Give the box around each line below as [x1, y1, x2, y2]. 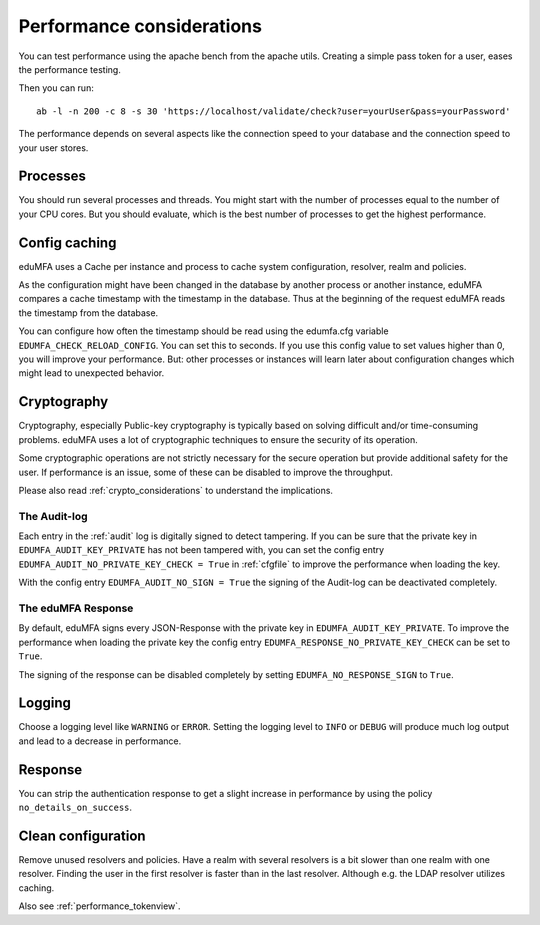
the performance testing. [18, 63, 122, 75]
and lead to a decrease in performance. [18, 735, 182, 747]
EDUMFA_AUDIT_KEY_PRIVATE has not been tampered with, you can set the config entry [18, 544, 385, 556]
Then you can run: [18, 82, 94, 94]
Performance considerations [18, 15, 262, 37]
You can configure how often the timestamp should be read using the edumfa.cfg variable [18, 325, 389, 337]
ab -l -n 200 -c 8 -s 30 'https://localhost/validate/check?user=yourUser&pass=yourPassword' [36, 105, 511, 117]
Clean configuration [18, 827, 146, 844]
